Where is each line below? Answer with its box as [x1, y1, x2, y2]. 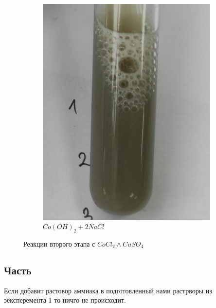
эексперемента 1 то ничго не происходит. [4, 295, 126, 305]
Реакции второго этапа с [23, 238, 95, 249]
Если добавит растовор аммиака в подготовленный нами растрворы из [4, 285, 212, 295]
